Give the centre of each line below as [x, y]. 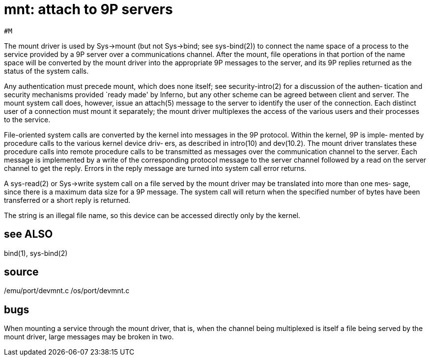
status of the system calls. [46, 71]
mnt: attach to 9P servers [88, 9]
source [21, 272]
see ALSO [29, 234]
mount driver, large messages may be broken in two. [89, 337]
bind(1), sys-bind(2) [36, 253]
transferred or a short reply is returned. [67, 200]
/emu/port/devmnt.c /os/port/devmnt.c [67, 291]
